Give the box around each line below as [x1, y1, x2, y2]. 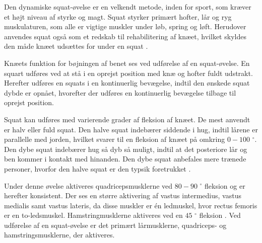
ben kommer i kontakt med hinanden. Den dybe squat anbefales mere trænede [4, 153, 246, 164]
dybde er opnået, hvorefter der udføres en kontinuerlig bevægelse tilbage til [4, 87, 236, 98]
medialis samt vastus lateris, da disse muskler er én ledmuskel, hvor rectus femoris [4, 200, 257, 210]
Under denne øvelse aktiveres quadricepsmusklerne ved [4, 180, 173, 191]
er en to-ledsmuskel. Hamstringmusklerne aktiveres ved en [4, 210, 183, 220]
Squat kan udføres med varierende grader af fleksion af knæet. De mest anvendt [4, 114, 250, 124]
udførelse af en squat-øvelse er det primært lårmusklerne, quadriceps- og [4, 219, 227, 230]
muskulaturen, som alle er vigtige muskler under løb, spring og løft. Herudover [4, 21, 246, 32]
